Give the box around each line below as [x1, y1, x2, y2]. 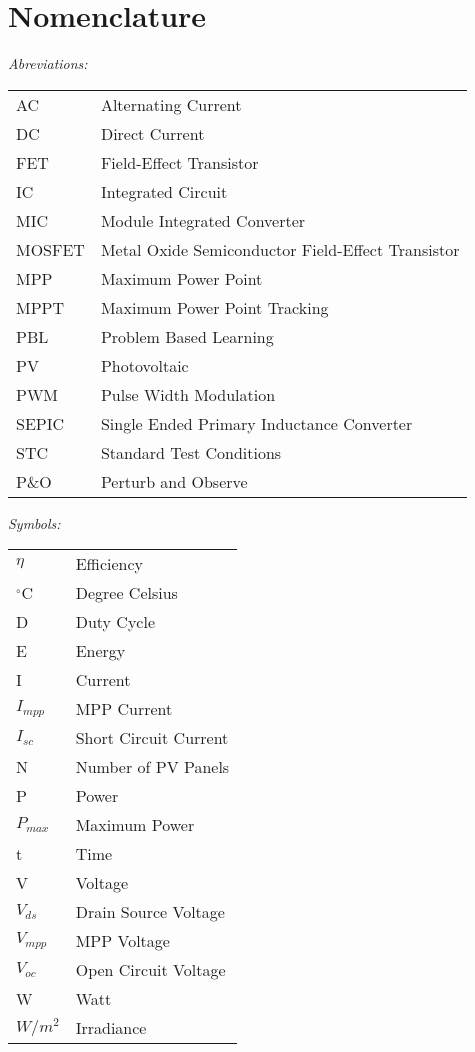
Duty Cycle [75, 610, 156, 634]
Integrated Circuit [100, 179, 228, 203]
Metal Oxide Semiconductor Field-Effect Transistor [100, 237, 460, 261]
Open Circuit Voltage [75, 958, 226, 982]
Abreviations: [8, 53, 88, 74]
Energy [75, 639, 126, 663]
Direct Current [100, 121, 205, 145]
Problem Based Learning [100, 324, 274, 348]
